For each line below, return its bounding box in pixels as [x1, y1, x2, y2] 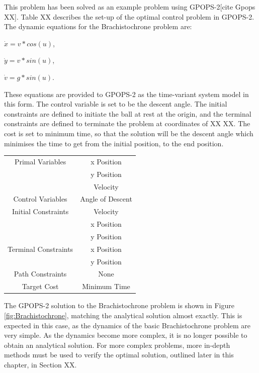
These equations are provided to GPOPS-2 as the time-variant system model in [4, 88, 249, 99]
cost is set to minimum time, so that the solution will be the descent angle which [4, 128, 253, 138]
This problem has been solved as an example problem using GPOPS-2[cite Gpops [4, 2, 255, 12]
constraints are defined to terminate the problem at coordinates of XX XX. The [4, 118, 250, 129]
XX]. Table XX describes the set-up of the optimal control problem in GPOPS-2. [4, 11, 254, 22]
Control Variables [13, 194, 67, 204]
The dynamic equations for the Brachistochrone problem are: [4, 21, 192, 32]
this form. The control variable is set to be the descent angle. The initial [4, 99, 227, 109]
